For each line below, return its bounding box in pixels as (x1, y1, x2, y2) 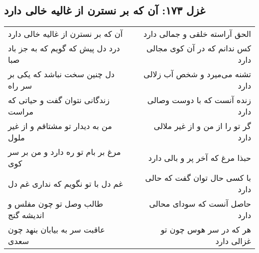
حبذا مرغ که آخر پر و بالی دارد (148, 151, 251, 163)
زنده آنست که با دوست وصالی (147, 94, 251, 106)
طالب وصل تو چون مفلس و (8, 198, 103, 210)
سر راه (8, 80, 32, 92)
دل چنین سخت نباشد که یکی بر (8, 68, 115, 80)
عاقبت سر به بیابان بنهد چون (8, 224, 105, 236)
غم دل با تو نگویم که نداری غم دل (8, 177, 123, 189)
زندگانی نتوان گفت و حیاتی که (8, 94, 110, 106)
